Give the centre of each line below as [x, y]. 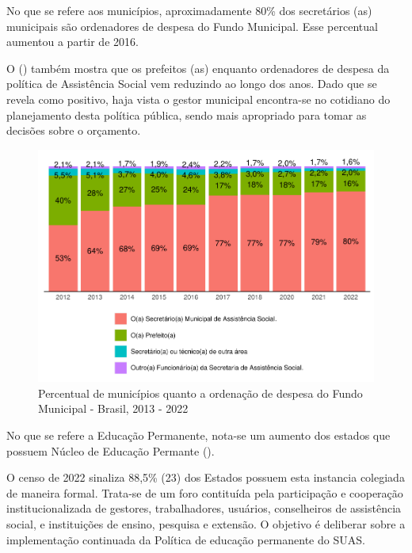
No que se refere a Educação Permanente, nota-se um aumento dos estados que [198, 435]
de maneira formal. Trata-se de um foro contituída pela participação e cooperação [205, 492]
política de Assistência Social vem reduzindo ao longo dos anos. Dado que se [192, 84]
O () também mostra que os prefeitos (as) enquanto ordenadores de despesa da [198, 68]
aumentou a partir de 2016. [72, 42]
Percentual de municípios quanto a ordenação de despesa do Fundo [200, 393]
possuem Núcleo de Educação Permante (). [111, 450]
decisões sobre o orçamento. [74, 130]
